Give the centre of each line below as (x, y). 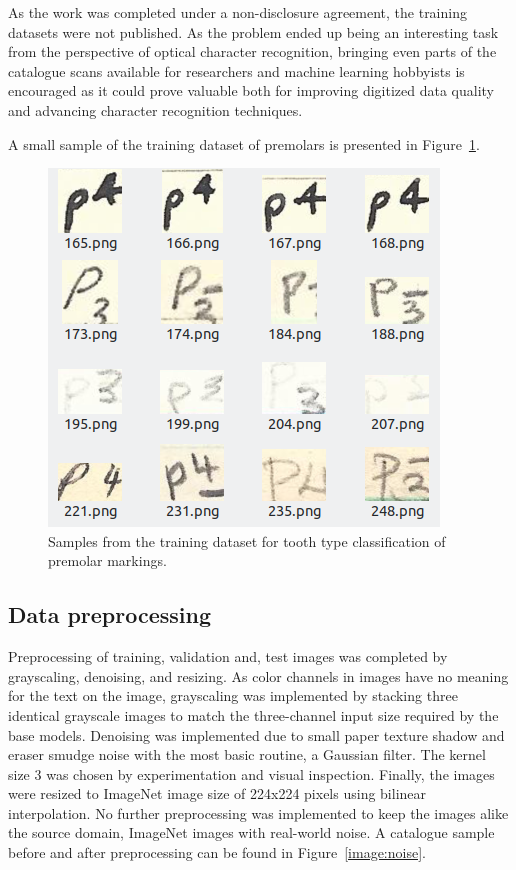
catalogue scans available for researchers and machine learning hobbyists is (236, 70)
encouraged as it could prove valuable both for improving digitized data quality (251, 90)
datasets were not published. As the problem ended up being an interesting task (253, 31)
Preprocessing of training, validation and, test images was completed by (228, 656)
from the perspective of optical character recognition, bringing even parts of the (252, 51)
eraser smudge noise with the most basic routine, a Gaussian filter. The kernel (247, 754)
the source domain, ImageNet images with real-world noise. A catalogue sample (251, 832)
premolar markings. (107, 560)
